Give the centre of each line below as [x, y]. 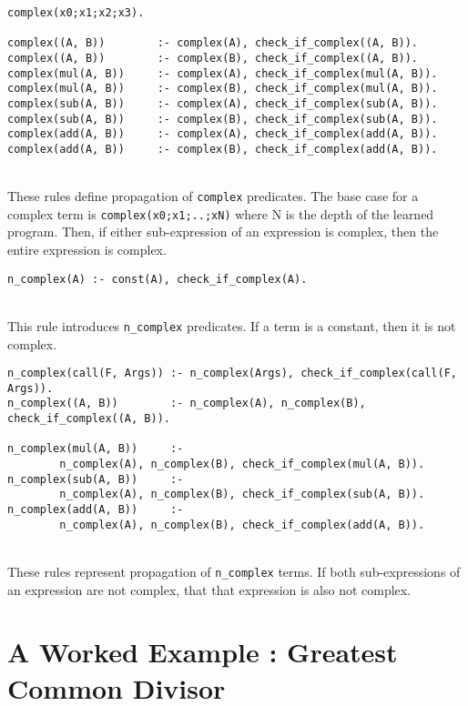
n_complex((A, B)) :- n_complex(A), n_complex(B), [187, 403]
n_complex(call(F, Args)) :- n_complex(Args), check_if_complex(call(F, [232, 373]
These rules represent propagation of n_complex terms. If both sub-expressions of [234, 571]
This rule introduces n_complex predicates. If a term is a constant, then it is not [232, 325]
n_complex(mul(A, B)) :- [96, 449]
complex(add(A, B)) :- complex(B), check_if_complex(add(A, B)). [223, 149]
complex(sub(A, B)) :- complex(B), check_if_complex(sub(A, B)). [223, 119]
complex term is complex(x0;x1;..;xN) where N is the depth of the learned [221, 213]
